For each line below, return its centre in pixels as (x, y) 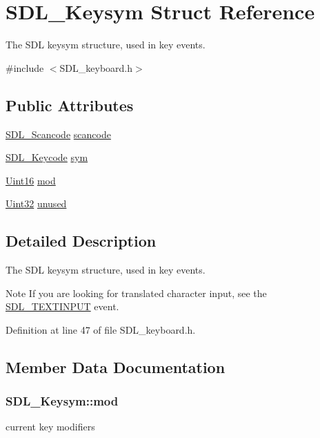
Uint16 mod (31, 180)
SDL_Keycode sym (47, 157)
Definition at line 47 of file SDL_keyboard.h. (101, 329)
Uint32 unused (36, 203)
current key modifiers (50, 427)
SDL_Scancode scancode (58, 134)
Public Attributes (70, 105)
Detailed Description (81, 241)
